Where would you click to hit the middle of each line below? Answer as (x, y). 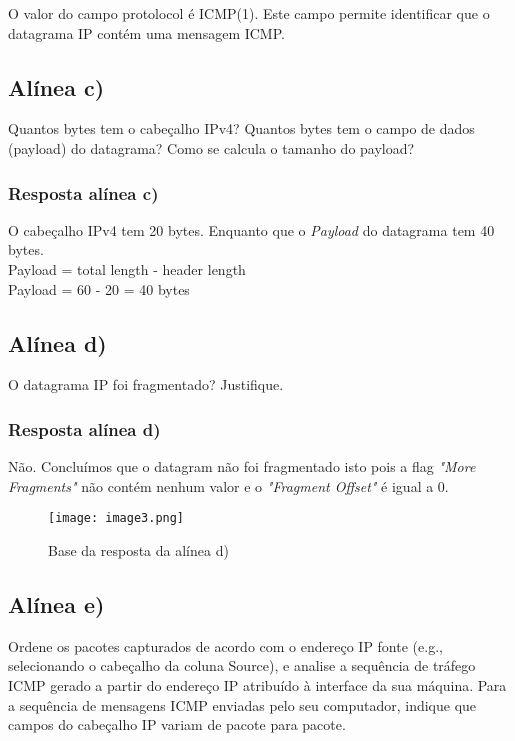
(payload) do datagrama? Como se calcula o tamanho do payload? (211, 147)
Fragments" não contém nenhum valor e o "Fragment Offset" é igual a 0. (228, 485)
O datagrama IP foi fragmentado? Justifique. (146, 384)
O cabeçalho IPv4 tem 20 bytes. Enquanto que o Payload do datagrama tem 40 (251, 229)
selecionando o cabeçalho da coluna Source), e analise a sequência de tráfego (242, 665)
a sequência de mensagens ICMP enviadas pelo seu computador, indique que (242, 704)
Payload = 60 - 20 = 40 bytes (99, 288)
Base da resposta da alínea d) (138, 550)
